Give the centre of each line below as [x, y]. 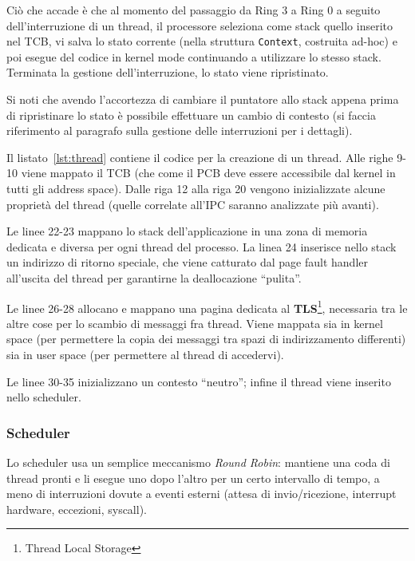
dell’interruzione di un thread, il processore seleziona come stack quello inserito [200, 25]
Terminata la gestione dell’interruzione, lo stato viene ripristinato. [168, 72]
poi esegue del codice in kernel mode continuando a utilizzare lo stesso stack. [194, 56]
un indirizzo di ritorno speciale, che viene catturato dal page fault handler [187, 262]
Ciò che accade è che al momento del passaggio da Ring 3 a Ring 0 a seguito [194, 10]
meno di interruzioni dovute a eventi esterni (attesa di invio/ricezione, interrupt [202, 494]
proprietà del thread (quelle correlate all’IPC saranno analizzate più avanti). [193, 204]
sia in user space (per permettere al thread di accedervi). [145, 354]
